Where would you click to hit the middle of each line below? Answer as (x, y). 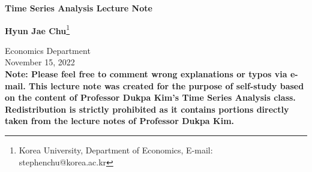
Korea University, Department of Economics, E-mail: (116, 150)
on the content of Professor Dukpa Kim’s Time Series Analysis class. (150, 97)
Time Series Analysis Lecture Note (79, 8)
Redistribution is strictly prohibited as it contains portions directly (147, 109)
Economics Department (48, 50)
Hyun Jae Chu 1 (37, 29)
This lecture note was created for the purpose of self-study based (166, 85)
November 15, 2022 (40, 62)
